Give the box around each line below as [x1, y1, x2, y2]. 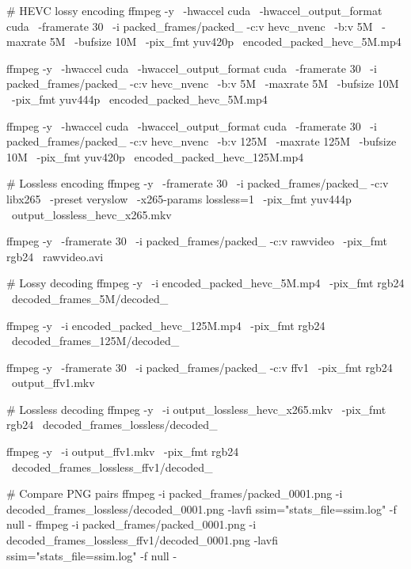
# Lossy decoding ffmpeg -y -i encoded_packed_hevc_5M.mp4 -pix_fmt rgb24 [6, 275, 405, 291]
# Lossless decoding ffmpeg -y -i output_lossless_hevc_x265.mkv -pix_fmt [6, 400, 386, 417]
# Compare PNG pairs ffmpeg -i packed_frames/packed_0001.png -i [6, 485, 343, 502]
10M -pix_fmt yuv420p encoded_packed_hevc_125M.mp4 [6, 148, 304, 165]
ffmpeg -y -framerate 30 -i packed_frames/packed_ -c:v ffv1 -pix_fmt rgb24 [6, 358, 393, 375]
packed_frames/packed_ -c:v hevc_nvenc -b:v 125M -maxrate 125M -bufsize [6, 133, 397, 150]
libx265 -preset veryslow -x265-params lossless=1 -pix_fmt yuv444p [6, 190, 352, 207]
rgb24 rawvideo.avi [6, 248, 104, 264]
